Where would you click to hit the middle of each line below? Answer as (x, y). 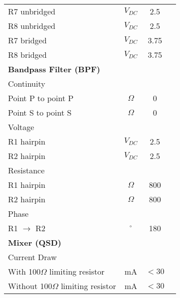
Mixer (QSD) (35, 242)
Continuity (27, 83)
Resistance (26, 170)
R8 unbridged (32, 26)
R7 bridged (27, 40)
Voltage (21, 127)
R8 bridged (27, 55)
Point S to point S (40, 112)
